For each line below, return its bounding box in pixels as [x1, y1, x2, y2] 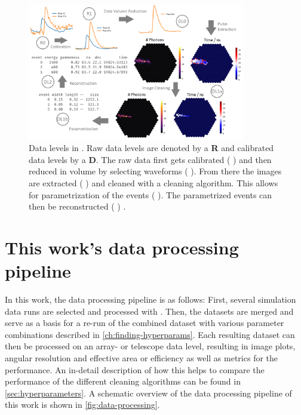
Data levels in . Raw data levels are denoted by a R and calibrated [29, 142, 274, 154]
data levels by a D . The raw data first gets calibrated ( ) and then [29, 153, 272, 165]
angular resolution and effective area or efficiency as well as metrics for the [5, 352, 278, 364]
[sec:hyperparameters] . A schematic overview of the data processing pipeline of [5, 386, 292, 399]
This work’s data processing [5, 235, 239, 259]
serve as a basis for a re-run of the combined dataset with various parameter [5, 316, 284, 329]
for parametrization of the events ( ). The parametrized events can [29, 188, 272, 201]
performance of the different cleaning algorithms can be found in [5, 375, 241, 388]
